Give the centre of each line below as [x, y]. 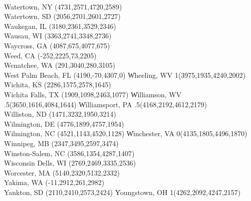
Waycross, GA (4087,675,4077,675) [57, 45]
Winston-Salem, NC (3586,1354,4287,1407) [69, 153]
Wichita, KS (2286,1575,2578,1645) [58, 85]
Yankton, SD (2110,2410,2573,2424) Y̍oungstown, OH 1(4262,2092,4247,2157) [122, 192]
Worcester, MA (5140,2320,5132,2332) [62, 172]
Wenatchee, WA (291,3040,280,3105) [60, 65]
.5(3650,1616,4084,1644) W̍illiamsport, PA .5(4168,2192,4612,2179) [106, 104]
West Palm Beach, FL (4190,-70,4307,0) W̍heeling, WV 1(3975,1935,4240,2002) [125, 75]
